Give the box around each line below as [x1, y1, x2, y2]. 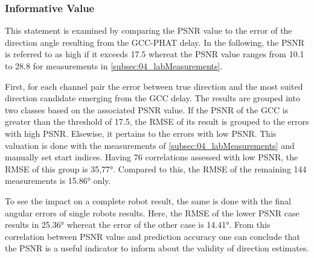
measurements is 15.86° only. [5, 174, 111, 187]
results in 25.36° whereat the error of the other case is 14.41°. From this [5, 218, 271, 231]
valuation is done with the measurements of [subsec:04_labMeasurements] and [5, 139, 295, 151]
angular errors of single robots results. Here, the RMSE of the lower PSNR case [5, 206, 300, 219]
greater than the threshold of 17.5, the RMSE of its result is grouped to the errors [5, 115, 309, 128]
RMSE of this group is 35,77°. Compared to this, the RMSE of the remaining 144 [5, 162, 307, 175]
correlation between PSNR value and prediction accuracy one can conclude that [5, 230, 300, 242]
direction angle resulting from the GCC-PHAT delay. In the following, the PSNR [5, 36, 304, 48]
